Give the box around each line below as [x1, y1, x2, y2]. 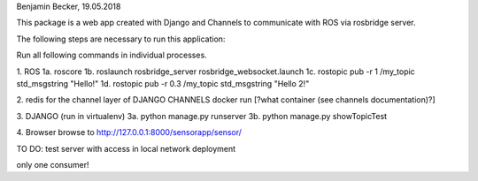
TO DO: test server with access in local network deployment [16, 143, 236, 154]
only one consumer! [16, 159, 89, 170]
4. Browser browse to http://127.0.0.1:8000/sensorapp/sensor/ [16, 127, 243, 138]
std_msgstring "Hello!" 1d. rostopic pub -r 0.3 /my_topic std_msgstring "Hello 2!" [16, 78, 310, 88]
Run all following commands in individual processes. [16, 49, 207, 61]
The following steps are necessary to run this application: [16, 34, 226, 44]
